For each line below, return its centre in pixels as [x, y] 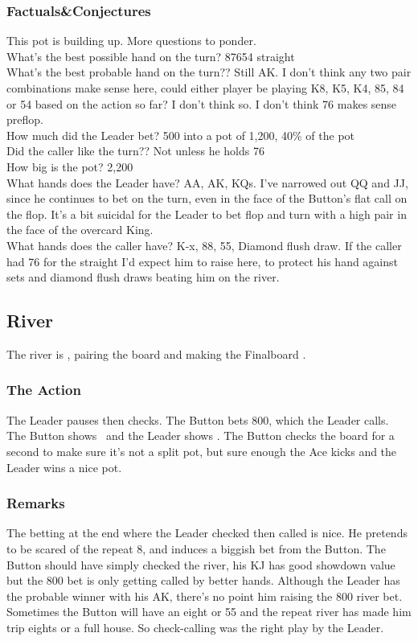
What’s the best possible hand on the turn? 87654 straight [151, 56]
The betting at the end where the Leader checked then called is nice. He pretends [207, 533]
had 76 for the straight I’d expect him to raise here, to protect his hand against [203, 261]
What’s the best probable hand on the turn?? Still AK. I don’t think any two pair [209, 72]
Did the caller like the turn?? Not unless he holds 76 [135, 151]
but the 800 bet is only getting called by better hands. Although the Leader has [203, 580]
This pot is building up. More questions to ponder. [131, 41]
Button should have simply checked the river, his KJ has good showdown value [201, 564]
